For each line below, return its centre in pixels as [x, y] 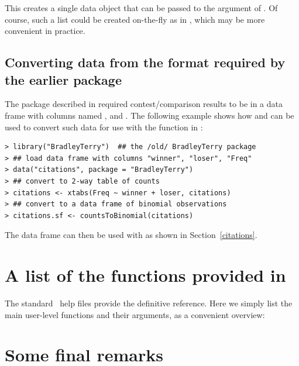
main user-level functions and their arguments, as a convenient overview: [135, 314]
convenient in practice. [45, 31]
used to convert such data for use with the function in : [104, 127]
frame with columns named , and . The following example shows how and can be [149, 115]
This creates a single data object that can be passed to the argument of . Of [141, 8]
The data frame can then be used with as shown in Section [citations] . [131, 235]
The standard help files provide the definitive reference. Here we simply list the [149, 303]
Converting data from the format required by [145, 62]
